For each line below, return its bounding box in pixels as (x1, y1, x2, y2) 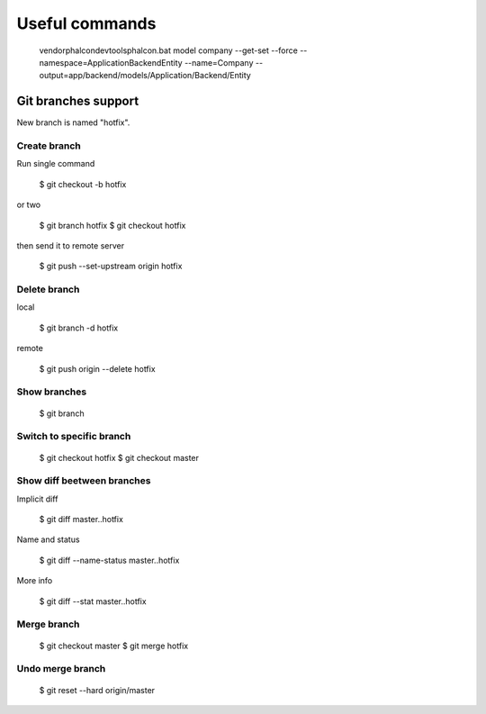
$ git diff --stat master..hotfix (39, 595, 148, 607)
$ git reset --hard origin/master (39, 684, 156, 695)
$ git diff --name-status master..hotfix (39, 555, 180, 565)
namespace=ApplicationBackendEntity (39, 57, 184, 68)
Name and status (16, 534, 80, 545)
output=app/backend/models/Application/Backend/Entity (39, 70, 251, 81)
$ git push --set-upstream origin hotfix (39, 261, 183, 272)
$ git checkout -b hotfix (39, 178, 127, 189)
